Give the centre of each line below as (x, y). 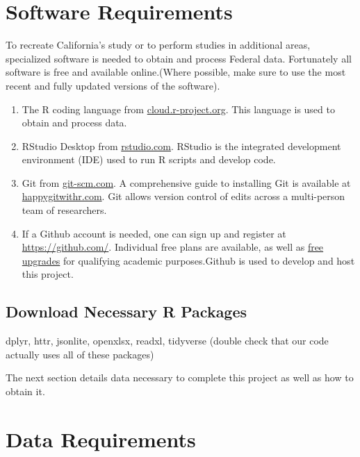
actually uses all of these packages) (80, 354)
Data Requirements (101, 439)
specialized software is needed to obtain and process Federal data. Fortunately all (179, 58)
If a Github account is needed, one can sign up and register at (154, 233)
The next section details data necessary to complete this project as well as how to (180, 377)
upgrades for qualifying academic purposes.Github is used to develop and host (188, 260)
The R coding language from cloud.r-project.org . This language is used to (178, 109)
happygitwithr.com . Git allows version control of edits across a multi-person (183, 196)
